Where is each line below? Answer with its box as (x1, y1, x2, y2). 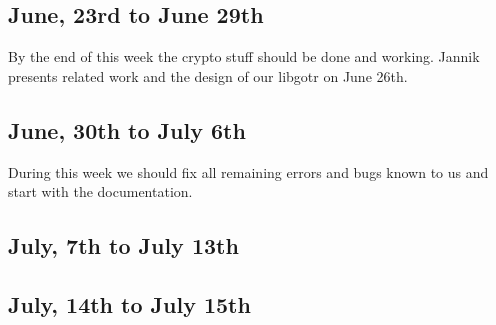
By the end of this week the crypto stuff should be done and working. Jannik (8, 46, 480, 67)
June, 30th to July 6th (8, 114, 246, 145)
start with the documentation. (8, 181, 193, 202)
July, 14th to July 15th (8, 288, 251, 319)
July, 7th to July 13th (8, 230, 239, 261)
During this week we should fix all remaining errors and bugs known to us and (8, 161, 489, 182)
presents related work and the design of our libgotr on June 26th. (8, 65, 408, 86)
